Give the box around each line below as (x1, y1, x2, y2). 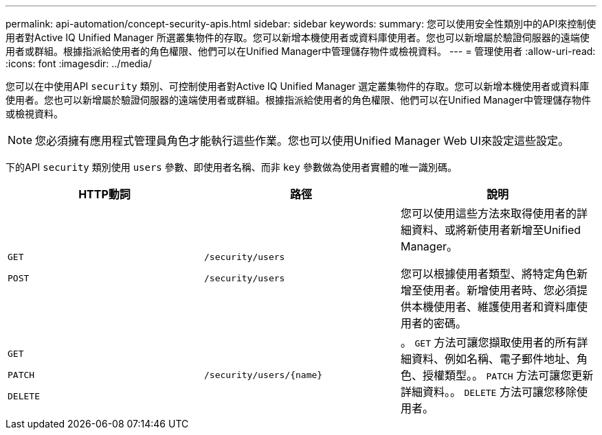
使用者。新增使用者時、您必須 (422, 283, 577, 297)
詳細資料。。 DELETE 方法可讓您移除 (400, 385, 577, 399)
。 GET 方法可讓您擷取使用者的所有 (400, 336, 577, 349)
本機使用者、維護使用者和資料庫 (411, 300, 577, 314)
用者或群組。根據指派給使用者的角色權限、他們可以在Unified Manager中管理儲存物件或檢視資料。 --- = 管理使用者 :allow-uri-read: (5, 45, 596, 57)
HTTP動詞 (78, 187, 131, 201)
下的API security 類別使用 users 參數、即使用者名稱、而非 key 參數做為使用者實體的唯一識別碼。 (5, 161, 457, 173)
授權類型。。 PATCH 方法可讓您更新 (422, 368, 594, 382)
